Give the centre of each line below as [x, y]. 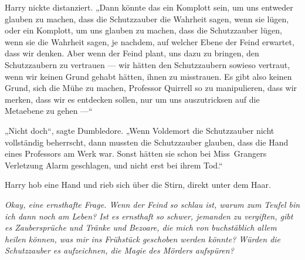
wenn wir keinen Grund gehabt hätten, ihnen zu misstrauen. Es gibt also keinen [148, 76]
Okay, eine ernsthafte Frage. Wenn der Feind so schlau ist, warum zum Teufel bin [152, 204]
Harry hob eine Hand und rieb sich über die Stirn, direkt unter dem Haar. [138, 185]
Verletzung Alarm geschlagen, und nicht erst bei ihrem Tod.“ [114, 165]
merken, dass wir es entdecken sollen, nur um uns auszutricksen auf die [132, 99]
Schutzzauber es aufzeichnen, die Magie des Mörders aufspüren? [119, 250]
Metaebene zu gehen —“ [49, 111]
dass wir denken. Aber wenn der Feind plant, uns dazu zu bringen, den [132, 53]
